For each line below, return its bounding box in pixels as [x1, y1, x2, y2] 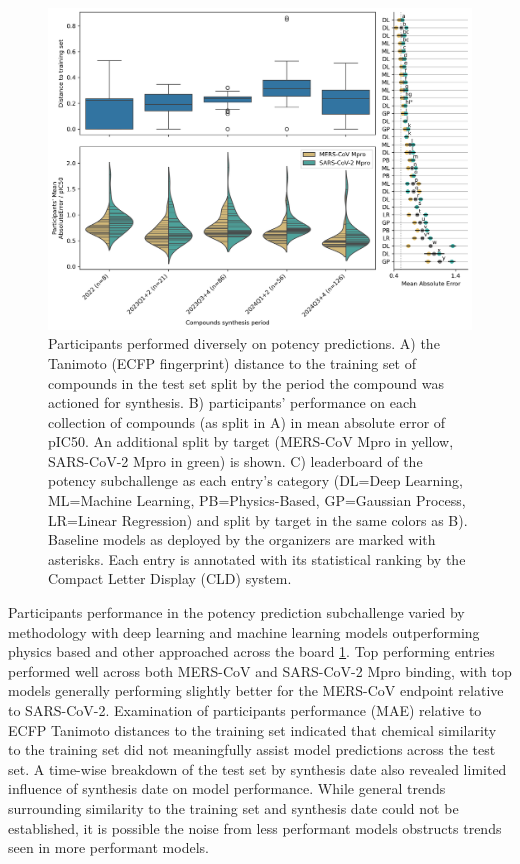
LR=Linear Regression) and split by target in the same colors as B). [48, 509, 468, 530]
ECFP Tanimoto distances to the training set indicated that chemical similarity [8, 719, 497, 740]
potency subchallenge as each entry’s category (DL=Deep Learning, [48, 470, 463, 491]
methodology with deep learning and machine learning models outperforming [8, 621, 480, 642]
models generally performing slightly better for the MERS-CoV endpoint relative [8, 680, 504, 701]
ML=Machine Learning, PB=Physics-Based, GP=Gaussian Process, [48, 490, 466, 511]
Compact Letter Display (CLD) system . [48, 568, 292, 589]
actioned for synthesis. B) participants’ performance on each [48, 392, 417, 413]
